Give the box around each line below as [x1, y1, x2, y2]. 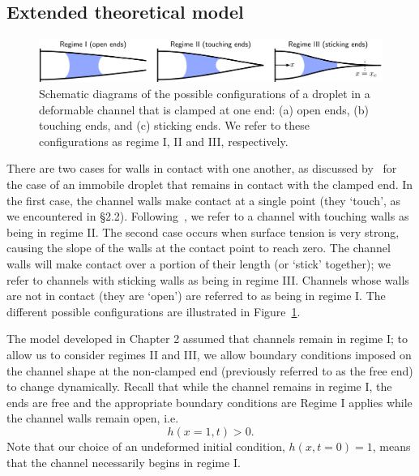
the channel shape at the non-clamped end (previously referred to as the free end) [6, 362, 413, 379]
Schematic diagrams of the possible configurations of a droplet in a [39, 85, 370, 102]
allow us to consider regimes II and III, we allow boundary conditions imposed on [6, 345, 412, 362]
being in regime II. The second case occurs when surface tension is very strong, [6, 223, 400, 240]
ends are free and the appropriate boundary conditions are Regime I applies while [6, 393, 413, 410]
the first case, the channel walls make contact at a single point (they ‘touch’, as [6, 191, 401, 208]
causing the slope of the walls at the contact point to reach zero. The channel [6, 239, 391, 256]
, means [372, 437, 411, 454]
